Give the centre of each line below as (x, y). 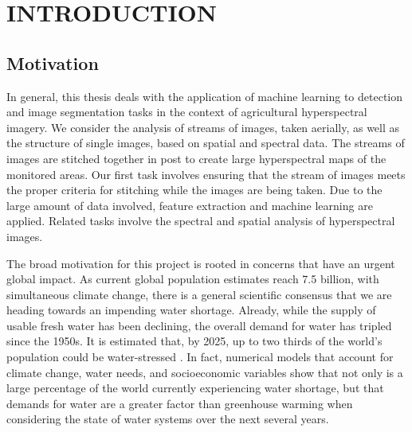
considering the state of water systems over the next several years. (168, 419)
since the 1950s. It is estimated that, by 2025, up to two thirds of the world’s (194, 341)
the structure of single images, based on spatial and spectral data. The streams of (206, 143)
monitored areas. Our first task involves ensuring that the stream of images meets (206, 174)
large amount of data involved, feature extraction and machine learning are (190, 205)
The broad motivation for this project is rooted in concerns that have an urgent (201, 263)
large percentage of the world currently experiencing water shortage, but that (195, 388)
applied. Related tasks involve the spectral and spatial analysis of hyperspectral (201, 221)
